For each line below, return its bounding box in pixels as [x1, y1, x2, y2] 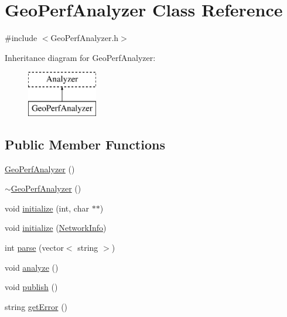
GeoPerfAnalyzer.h [50, 32, 119, 44]
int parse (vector [5, 241, 64, 254]
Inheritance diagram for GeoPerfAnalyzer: [5, 51, 156, 63]
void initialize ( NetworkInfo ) [5, 221, 107, 234]
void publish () [5, 281, 58, 293]
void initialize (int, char [5, 202, 89, 214]
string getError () [5, 300, 68, 312]
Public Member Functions [5, 135, 165, 153]
